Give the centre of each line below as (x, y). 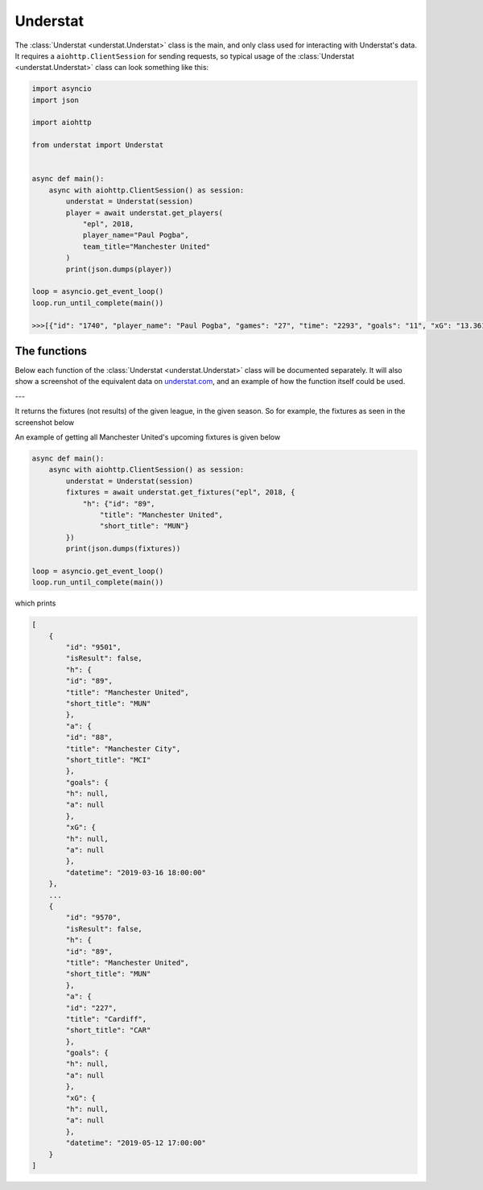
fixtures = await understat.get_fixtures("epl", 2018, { (180, 492)
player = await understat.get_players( (144, 213)
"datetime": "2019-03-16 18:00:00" (136, 872)
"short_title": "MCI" (108, 760)
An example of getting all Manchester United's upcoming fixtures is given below (148, 437)
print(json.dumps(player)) (119, 269)
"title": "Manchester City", (123, 748)
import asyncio (62, 89)
